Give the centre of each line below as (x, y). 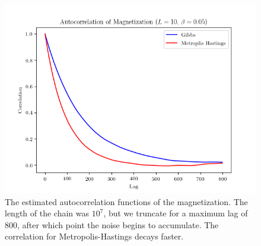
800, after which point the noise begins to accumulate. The (112, 224)
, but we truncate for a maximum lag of (176, 213)
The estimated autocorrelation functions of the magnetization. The (126, 201)
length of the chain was (47, 213)
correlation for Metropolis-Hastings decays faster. (94, 236)
